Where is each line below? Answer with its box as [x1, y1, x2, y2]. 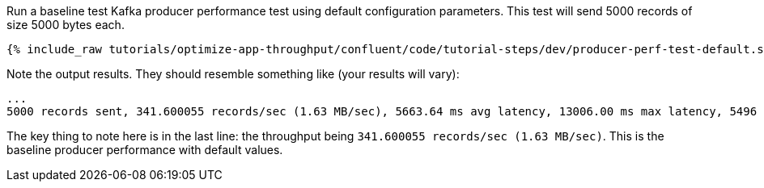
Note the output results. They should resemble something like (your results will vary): [6, 67, 460, 81]
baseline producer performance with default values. [6, 143, 283, 157]
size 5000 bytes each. [6, 18, 125, 31]
